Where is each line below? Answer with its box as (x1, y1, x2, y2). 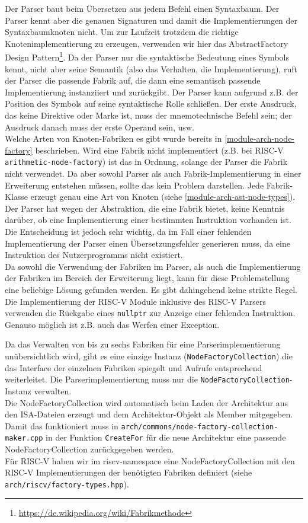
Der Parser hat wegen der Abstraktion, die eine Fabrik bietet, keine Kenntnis (5, 202, 285, 214)
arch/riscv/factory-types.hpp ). (5, 477, 129, 490)
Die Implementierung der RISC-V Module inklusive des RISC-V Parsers (5, 295, 267, 307)
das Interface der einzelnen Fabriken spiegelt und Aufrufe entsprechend (5, 361, 262, 374)
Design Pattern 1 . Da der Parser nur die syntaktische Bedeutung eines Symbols (5, 49, 289, 63)
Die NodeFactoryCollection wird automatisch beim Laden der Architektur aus (5, 396, 288, 409)
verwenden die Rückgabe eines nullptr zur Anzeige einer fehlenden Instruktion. (5, 307, 296, 319)
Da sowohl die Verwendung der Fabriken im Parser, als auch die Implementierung (5, 260, 301, 272)
